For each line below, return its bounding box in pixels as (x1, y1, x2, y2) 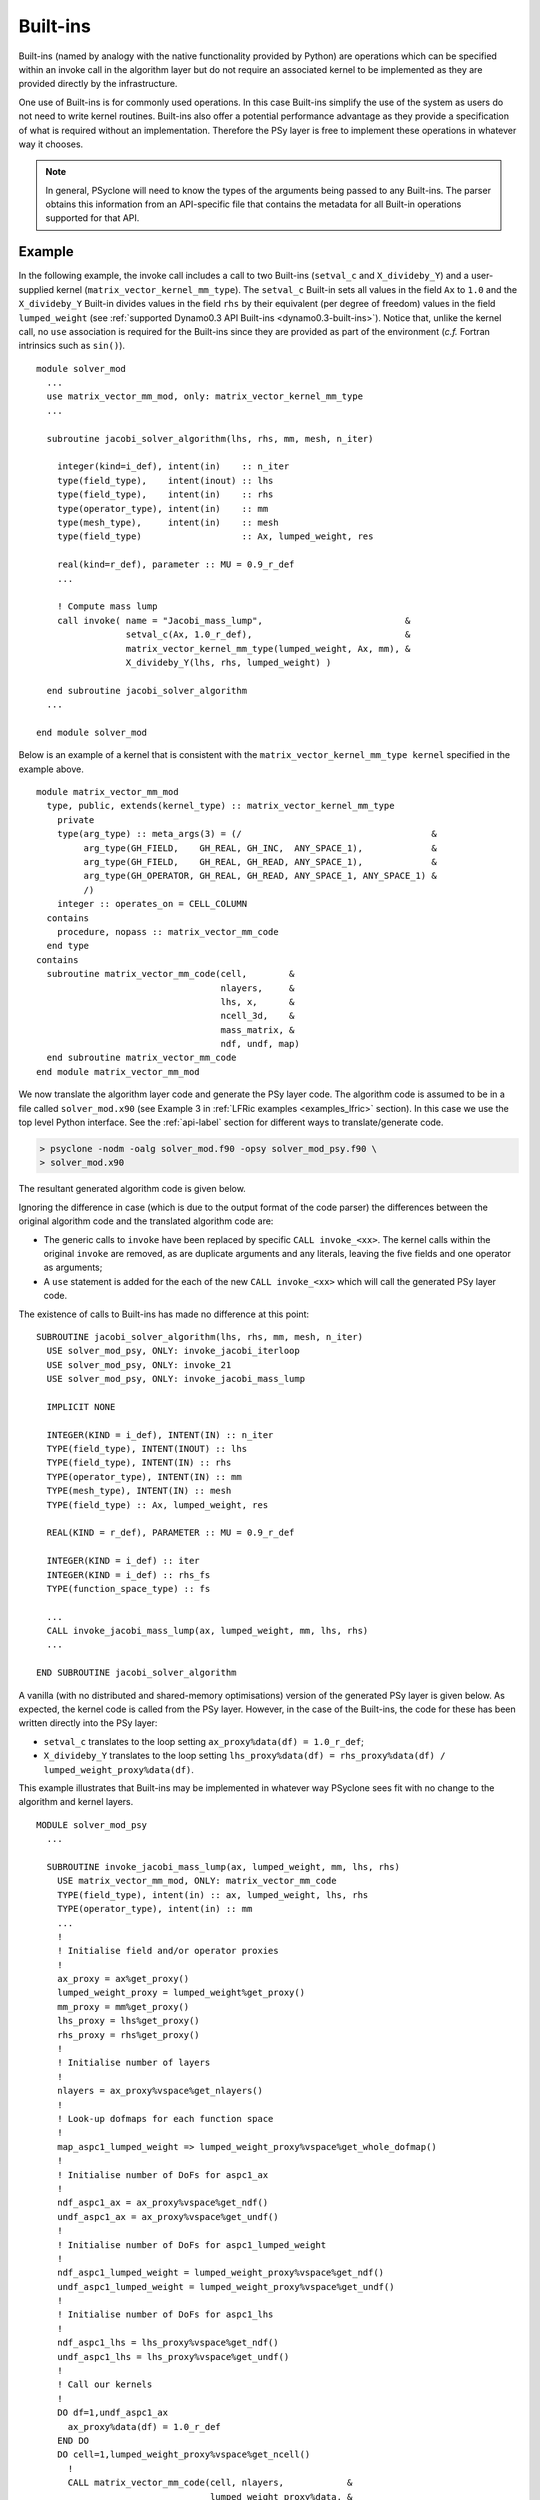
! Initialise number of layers (56, 2057, 211, 2069)
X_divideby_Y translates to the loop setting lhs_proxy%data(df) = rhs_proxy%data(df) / (43, 1750, 446, 1762)
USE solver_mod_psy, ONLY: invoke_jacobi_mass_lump (46, 1373, 305, 1385)
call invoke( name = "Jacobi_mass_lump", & (56, 615, 411, 626)
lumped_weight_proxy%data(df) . (43, 1763, 195, 1775)
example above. (18, 763, 85, 775)
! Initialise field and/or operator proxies (56, 1945, 279, 1957)
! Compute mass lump (56, 601, 158, 612)
